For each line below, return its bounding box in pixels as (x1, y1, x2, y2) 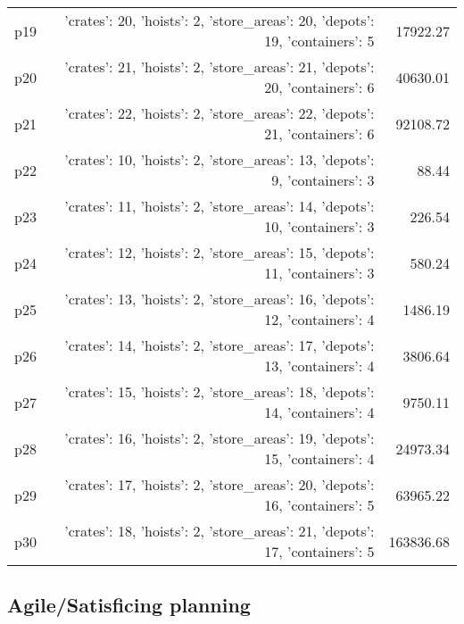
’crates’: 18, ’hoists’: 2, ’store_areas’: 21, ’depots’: (64, 520, 375, 541)
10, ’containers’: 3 (264, 216, 375, 237)
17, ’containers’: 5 (264, 541, 375, 562)
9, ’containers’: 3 (271, 170, 375, 190)
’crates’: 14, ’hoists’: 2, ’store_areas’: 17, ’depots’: (64, 335, 375, 355)
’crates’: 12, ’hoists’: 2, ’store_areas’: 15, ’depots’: (64, 242, 375, 262)
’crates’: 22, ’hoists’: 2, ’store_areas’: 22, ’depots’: (64, 103, 375, 123)
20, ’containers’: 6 (264, 77, 375, 97)
